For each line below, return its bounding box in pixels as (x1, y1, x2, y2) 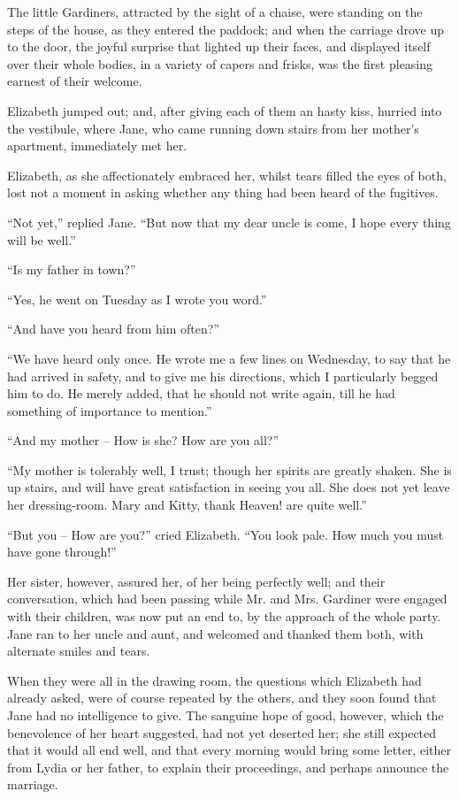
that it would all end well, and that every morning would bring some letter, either (7, 741, 451, 759)
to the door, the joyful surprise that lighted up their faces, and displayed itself (7, 37, 431, 56)
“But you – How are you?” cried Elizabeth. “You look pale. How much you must (7, 525, 444, 543)
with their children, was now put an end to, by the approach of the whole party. (7, 607, 441, 626)
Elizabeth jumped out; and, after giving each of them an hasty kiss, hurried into (7, 101, 442, 119)
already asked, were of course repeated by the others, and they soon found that (7, 688, 437, 707)
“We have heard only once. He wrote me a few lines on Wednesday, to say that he (7, 349, 451, 367)
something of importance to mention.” (7, 401, 212, 419)
